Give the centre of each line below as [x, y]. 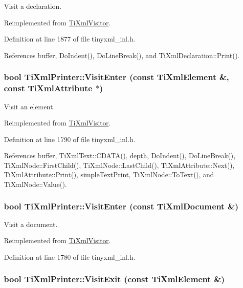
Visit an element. [30, 106]
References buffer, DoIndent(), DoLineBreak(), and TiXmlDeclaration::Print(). [122, 55]
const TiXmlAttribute [48, 88]
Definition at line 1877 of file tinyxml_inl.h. [70, 39]
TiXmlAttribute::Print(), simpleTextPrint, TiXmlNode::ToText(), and [109, 175]
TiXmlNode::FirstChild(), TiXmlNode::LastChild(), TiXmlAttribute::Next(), [119, 165]
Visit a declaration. [33, 6]
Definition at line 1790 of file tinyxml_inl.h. [70, 139]
